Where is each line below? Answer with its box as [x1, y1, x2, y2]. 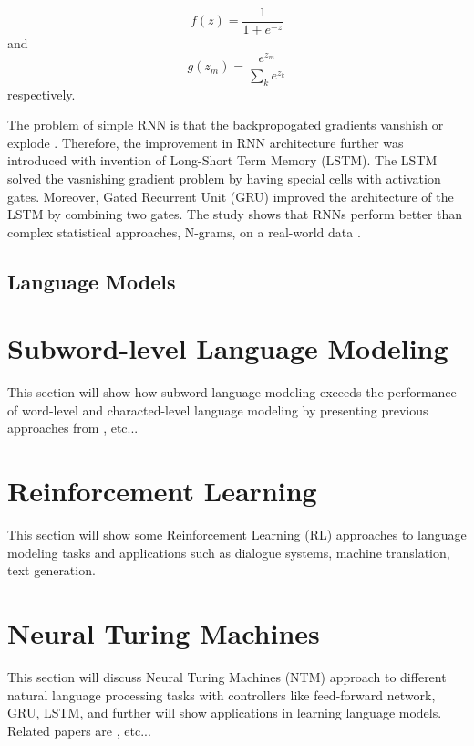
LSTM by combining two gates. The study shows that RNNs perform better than [7, 205, 463, 224]
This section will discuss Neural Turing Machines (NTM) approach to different [7, 667, 447, 687]
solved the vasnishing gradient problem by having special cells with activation [7, 168, 441, 187]
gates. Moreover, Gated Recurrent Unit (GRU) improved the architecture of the [7, 186, 454, 205]
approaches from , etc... [7, 418, 139, 437]
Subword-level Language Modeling [7, 330, 448, 367]
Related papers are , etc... [7, 720, 151, 740]
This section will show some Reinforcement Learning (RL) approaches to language [7, 525, 467, 544]
